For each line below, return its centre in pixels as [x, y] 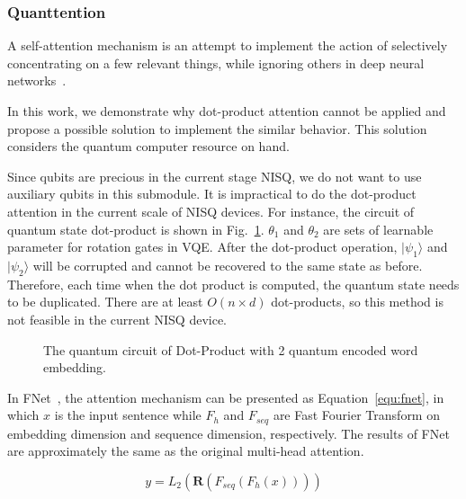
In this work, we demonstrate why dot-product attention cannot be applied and [227, 111]
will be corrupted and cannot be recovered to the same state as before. [228, 265]
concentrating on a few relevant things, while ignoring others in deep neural [216, 62]
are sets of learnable [378, 229]
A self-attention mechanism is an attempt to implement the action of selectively [228, 45]
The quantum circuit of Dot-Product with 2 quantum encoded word [231, 349]
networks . [37, 80]
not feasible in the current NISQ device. [117, 319]
